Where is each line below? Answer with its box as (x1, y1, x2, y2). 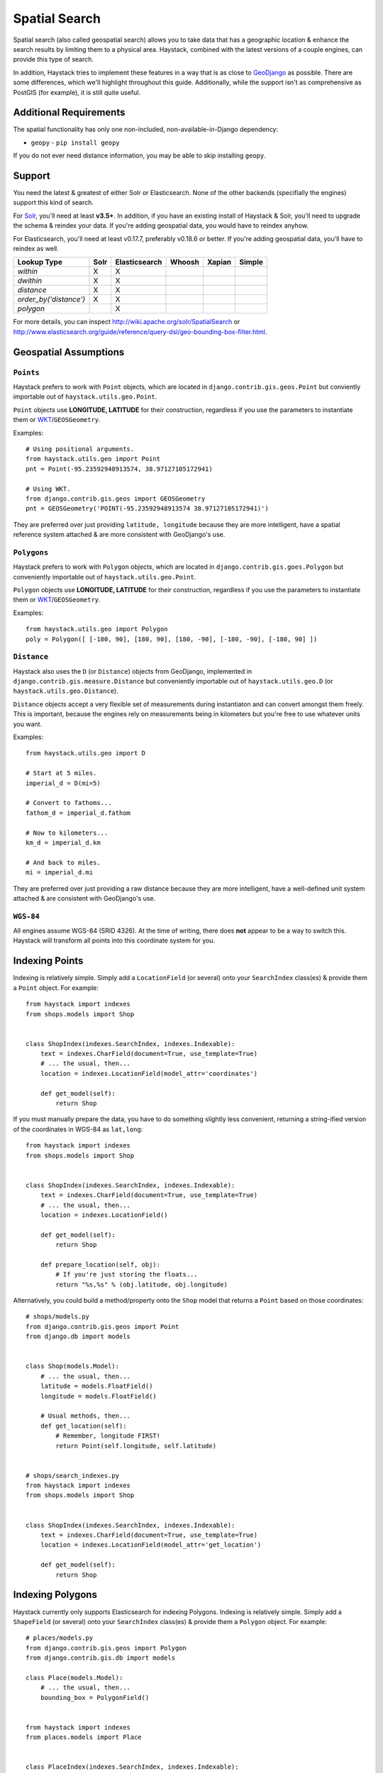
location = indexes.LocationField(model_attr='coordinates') (40, 1069, 258, 1077)
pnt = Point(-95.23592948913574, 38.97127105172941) (26, 465, 213, 473)
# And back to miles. (26, 858, 101, 867)
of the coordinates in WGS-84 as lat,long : (13, 1125, 143, 1133)
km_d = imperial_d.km (26, 838, 101, 847)
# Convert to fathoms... (26, 799, 112, 807)
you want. (13, 720, 43, 728)
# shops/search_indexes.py (26, 1472, 120, 1479)
